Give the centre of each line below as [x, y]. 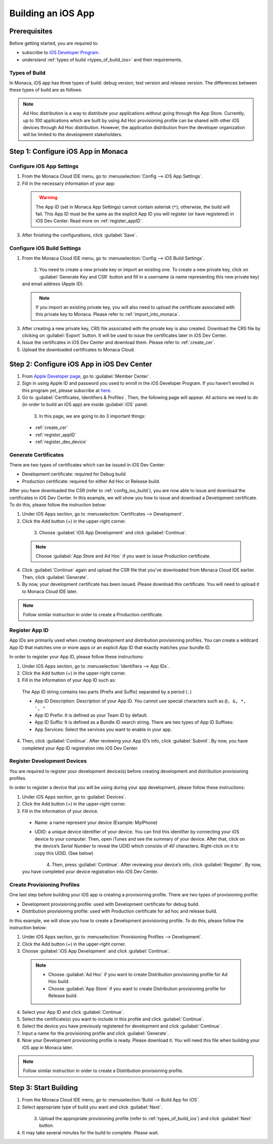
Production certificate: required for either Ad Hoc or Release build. [91, 481]
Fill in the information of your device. [60, 811]
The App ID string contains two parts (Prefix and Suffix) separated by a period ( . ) [107, 692]
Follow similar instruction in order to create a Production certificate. [93, 615]
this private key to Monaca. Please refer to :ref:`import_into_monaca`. [108, 314]
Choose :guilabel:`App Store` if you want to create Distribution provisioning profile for [137, 989]
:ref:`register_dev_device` [61, 442]
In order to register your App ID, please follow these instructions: [77, 657]
